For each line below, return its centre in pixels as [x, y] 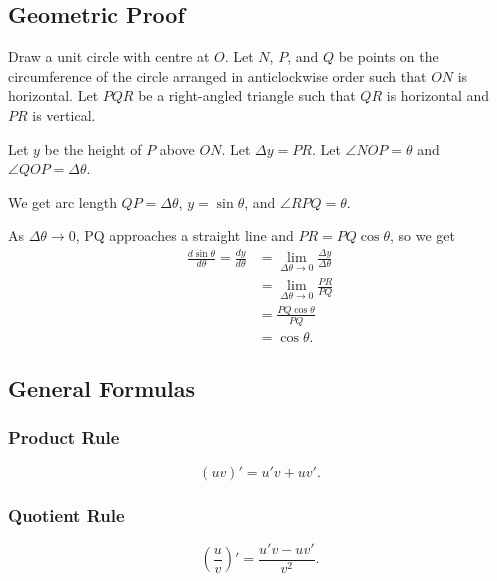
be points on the [388, 56]
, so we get [422, 235]
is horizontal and [438, 95]
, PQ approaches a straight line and [184, 235]
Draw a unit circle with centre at [109, 56]
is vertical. [64, 114]
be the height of [93, 148]
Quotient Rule [66, 514]
